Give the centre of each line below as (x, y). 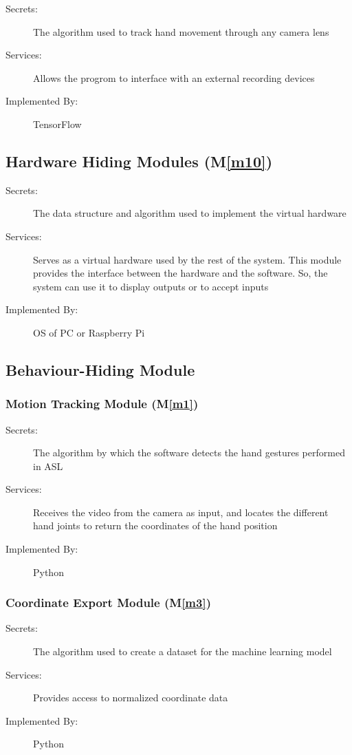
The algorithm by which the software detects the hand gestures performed (189, 453)
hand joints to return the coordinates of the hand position (155, 525)
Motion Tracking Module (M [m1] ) (102, 404)
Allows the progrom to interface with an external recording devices (174, 77)
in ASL (48, 466)
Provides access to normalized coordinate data (131, 698)
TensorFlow (57, 124)
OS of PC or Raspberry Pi (89, 332)
